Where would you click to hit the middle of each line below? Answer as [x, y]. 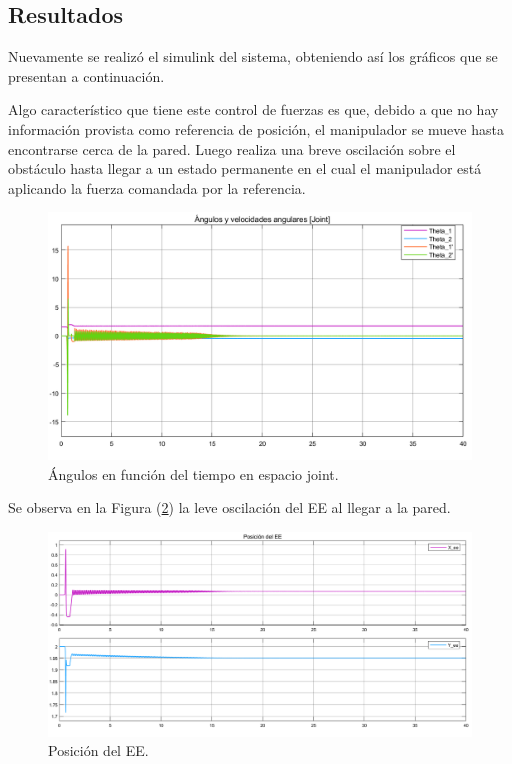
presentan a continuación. [86, 75]
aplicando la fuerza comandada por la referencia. [157, 187]
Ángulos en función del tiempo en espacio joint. [193, 473]
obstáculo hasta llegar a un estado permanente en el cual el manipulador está [245, 168]
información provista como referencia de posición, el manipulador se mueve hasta [256, 128]
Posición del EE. [98, 750]
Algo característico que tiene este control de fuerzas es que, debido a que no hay [253, 109]
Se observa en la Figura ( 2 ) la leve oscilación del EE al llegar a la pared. [229, 507]
